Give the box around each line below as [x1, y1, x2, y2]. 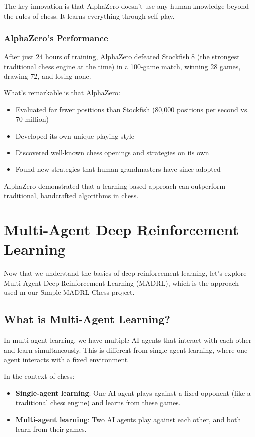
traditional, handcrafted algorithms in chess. [4, 190, 139, 201]
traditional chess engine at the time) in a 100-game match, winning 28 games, [4, 61, 241, 71]
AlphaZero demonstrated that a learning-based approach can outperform [4, 180, 226, 191]
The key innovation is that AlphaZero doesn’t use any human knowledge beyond [4, 1, 249, 11]
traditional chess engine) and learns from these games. [15, 397, 181, 408]
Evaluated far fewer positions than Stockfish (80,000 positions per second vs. [15, 104, 249, 114]
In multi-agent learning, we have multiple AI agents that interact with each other [4, 335, 252, 345]
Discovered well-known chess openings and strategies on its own [15, 147, 209, 157]
